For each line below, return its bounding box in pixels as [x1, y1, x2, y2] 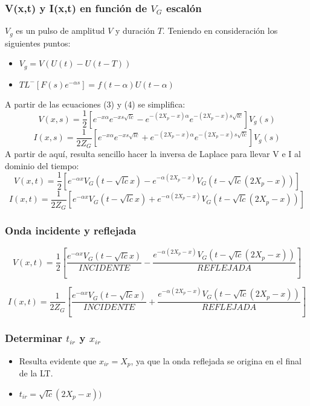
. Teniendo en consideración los [162, 24, 278, 37]
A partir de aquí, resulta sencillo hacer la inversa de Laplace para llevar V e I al [5, 147, 301, 160]
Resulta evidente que [19, 354, 97, 367]
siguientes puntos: [5, 36, 71, 49]
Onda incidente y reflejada [5, 223, 137, 238]
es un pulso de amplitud [16, 24, 105, 37]
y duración [115, 24, 155, 37]
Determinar [5, 330, 62, 346]
